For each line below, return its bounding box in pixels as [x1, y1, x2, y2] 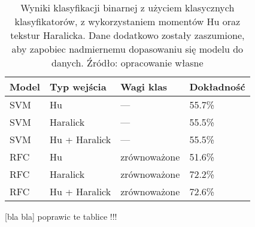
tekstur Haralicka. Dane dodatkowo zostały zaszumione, [10, 28, 245, 42]
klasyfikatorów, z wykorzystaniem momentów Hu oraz [14, 14, 241, 28]
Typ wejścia [49, 80, 107, 93]
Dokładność [189, 80, 245, 93]
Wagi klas [120, 80, 168, 93]
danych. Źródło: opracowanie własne [51, 56, 204, 69]
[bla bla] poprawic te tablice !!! [5, 210, 117, 222]
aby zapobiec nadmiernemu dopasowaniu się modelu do [11, 42, 244, 56]
